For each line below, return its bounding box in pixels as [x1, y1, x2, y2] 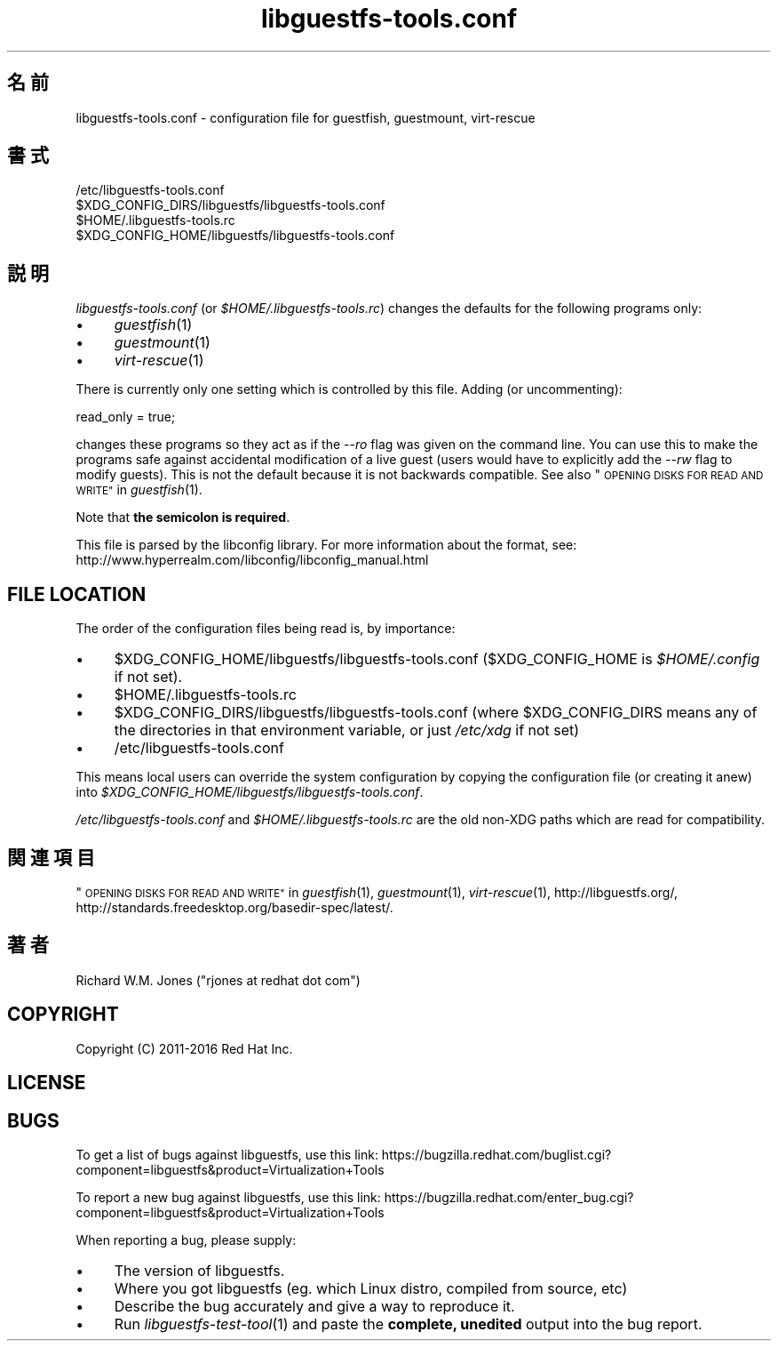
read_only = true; [75, 409, 176, 425]
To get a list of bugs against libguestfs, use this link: [75, 1146, 378, 1162]
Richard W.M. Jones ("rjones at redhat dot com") [75, 972, 361, 988]
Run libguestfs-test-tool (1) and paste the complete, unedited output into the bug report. [114, 1314, 703, 1333]
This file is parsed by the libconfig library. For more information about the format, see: [75, 537, 577, 553]
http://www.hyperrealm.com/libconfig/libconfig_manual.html [75, 552, 429, 568]
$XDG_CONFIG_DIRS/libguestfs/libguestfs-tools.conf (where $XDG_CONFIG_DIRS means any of [114, 703, 758, 722]
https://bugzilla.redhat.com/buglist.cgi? [381, 1146, 612, 1162]
